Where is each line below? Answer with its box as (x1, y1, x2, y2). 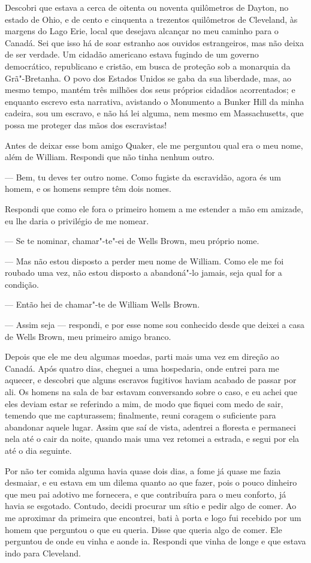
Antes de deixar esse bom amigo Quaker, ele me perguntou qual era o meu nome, (5, 139, 303, 151)
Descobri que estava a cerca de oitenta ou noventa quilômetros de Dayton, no (5, 1, 289, 13)
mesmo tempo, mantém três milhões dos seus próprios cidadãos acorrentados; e (5, 83, 295, 96)
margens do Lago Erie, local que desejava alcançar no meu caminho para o (5, 25, 279, 37)
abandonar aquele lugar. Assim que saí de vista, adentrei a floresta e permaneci (5, 420, 296, 433)
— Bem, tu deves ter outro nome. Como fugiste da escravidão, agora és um (5, 170, 282, 183)
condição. (5, 278, 39, 290)
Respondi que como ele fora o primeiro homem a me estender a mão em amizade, (5, 202, 303, 215)
